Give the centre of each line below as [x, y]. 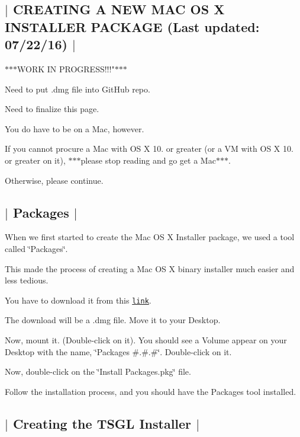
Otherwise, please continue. [54, 180]
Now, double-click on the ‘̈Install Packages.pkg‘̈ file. [98, 371]
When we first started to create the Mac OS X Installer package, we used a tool [150, 237]
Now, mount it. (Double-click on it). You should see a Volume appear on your [146, 339]
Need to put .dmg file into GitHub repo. [78, 89]
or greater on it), [35, 160]
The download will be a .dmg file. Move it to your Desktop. [113, 320]
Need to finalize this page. [52, 109]
